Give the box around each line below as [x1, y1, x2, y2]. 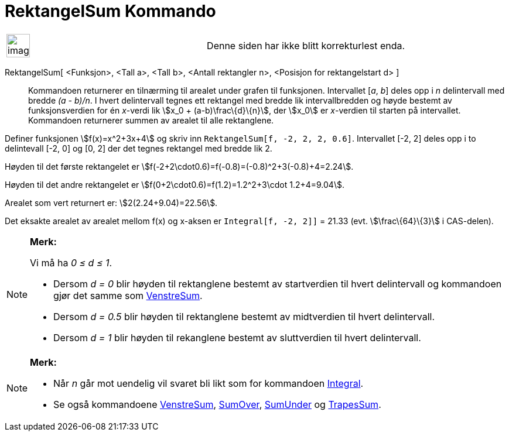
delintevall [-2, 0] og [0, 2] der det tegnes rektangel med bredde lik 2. [5, 143, 272, 153]
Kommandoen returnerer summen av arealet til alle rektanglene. [28, 115, 274, 125]
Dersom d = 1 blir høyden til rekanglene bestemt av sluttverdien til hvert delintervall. [53, 331, 421, 344]
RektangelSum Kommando [5, 1, 216, 21]
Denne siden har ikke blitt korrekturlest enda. [207, 39, 405, 52]
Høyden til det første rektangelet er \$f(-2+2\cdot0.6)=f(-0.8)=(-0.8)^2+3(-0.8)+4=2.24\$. [5, 161, 354, 171]
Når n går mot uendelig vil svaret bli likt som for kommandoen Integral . [53, 377, 364, 389]
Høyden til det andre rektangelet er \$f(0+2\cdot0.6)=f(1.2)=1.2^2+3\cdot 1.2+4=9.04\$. [5, 179, 344, 190]
